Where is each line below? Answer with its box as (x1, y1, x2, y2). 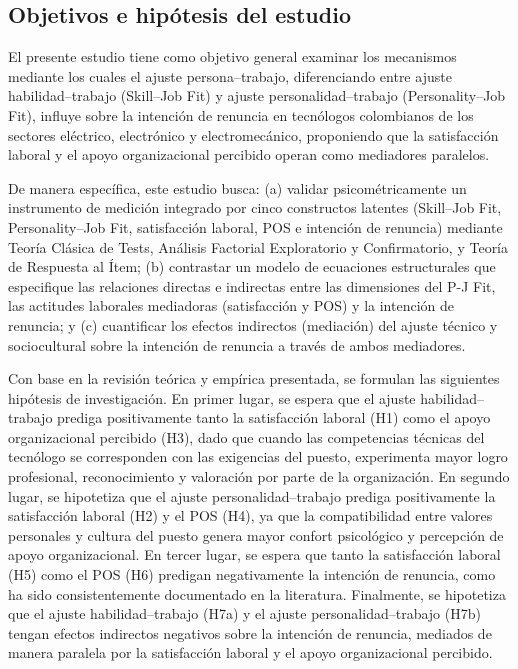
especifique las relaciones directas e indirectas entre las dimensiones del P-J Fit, (8, 275, 496, 296)
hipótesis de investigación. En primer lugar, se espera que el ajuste (8, 387, 416, 408)
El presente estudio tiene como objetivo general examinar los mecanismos (8, 46, 457, 67)
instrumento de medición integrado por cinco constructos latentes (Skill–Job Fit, (8, 197, 502, 218)
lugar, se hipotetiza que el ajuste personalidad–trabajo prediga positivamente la (8, 485, 496, 506)
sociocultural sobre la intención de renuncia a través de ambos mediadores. (8, 334, 466, 355)
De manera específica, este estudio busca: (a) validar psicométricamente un (8, 177, 467, 198)
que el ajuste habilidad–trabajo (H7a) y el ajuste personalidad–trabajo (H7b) (8, 603, 481, 624)
